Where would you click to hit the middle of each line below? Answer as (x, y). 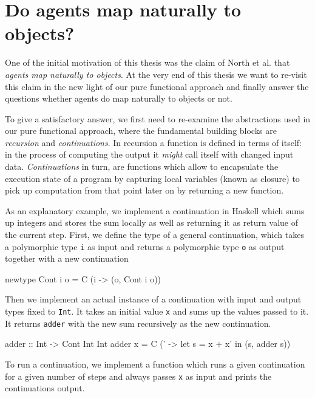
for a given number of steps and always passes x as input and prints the (138, 376)
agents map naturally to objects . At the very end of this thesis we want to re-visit (156, 74)
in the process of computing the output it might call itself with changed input (149, 154)
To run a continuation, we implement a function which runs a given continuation (155, 364)
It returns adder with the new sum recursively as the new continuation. (138, 323)
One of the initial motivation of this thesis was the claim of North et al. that (147, 62)
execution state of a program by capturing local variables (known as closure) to (152, 178)
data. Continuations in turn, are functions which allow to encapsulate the (142, 166)
